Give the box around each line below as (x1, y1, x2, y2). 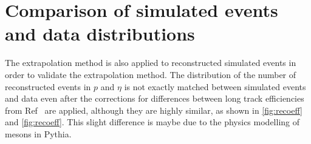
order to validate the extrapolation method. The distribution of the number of (5, 68, 296, 80)
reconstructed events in (5, 80, 91, 93)
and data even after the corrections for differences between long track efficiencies (5, 92, 304, 105)
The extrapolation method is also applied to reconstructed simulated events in (5, 56, 296, 69)
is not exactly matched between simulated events (124, 80, 306, 93)
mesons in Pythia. (5, 127, 72, 140)
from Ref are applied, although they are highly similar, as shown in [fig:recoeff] (5, 103, 302, 116)
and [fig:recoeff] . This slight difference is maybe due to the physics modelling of (5, 116, 300, 128)
